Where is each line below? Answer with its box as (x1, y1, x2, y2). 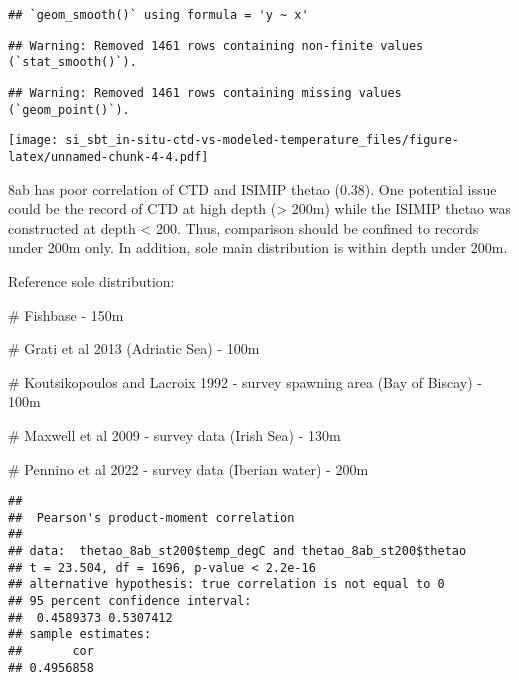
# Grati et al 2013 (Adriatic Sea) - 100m (8, 338, 260, 359)
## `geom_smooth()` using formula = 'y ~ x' (8, 8, 309, 22)
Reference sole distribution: (8, 270, 175, 291)
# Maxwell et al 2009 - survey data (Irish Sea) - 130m (8, 424, 341, 445)
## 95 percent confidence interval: (8, 594, 252, 609)
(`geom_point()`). (8, 102, 130, 117)
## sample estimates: (8, 627, 152, 642)
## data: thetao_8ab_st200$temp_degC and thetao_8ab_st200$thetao (8, 544, 467, 559)
